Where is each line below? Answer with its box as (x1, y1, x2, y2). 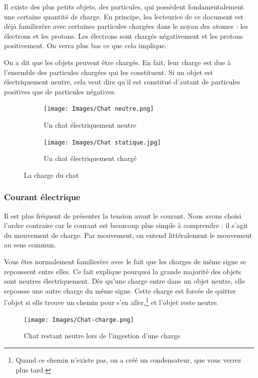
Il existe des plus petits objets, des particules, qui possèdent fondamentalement (4, 1, 244, 11)
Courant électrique (4, 191, 80, 203)
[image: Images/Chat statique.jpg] (44, 139, 161, 146)
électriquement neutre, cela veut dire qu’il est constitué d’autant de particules (4, 76, 241, 87)
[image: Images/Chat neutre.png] (44, 105, 154, 113)
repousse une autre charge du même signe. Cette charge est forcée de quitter (4, 285, 236, 296)
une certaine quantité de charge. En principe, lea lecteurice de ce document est (4, 11, 244, 21)
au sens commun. (4, 239, 56, 250)
